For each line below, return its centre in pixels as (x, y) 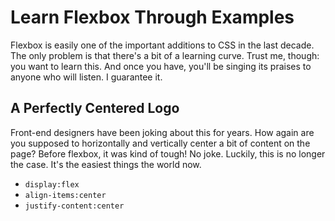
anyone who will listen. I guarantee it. (86, 77)
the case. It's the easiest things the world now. (106, 164)
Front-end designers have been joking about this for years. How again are (162, 132)
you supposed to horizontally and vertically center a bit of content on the (160, 143)
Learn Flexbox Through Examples (152, 17)
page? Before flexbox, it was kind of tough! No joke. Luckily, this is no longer (168, 153)
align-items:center (65, 195)
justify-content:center (74, 206)
